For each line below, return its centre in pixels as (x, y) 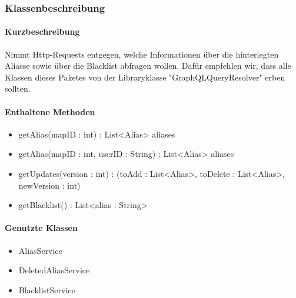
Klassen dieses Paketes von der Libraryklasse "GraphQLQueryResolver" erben (145, 77)
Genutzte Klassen (41, 228)
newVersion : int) (49, 185)
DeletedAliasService (54, 270)
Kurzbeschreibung (42, 31)
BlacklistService (47, 289)
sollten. (18, 88)
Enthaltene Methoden (50, 111)
